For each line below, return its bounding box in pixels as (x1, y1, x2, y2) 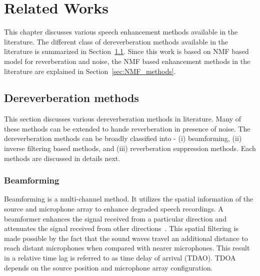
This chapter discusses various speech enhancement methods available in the (4, 26, 238, 37)
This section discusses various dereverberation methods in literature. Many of (4, 113, 241, 124)
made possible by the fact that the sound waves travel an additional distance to (4, 232, 248, 243)
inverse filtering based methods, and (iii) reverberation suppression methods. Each (4, 143, 256, 153)
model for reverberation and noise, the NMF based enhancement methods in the (4, 55, 250, 66)
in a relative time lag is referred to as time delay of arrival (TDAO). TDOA (4, 252, 236, 263)
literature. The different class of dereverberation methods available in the (4, 36, 228, 46)
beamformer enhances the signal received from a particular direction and (4, 213, 226, 223)
